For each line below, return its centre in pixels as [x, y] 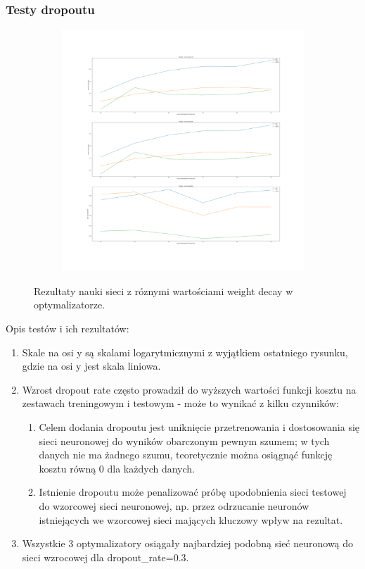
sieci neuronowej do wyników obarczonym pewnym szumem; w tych [184, 440]
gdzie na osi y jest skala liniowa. [91, 366]
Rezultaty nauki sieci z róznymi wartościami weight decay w [164, 290]
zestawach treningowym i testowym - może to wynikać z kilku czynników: [180, 403]
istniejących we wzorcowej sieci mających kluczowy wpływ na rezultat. [191, 519]
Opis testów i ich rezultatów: [68, 328]
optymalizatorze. [70, 305]
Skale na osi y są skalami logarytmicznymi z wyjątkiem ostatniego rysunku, [185, 352]
